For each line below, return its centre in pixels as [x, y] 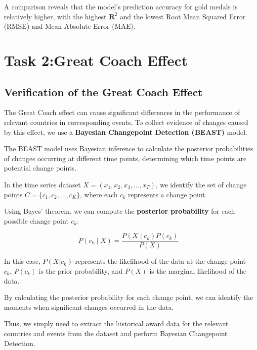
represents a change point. [167, 194]
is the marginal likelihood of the [198, 270]
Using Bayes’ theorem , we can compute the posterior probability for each [120, 211]
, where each [99, 194]
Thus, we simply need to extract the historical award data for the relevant [116, 323]
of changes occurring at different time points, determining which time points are [125, 158]
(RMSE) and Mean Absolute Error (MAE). [70, 26]
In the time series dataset [43, 184]
